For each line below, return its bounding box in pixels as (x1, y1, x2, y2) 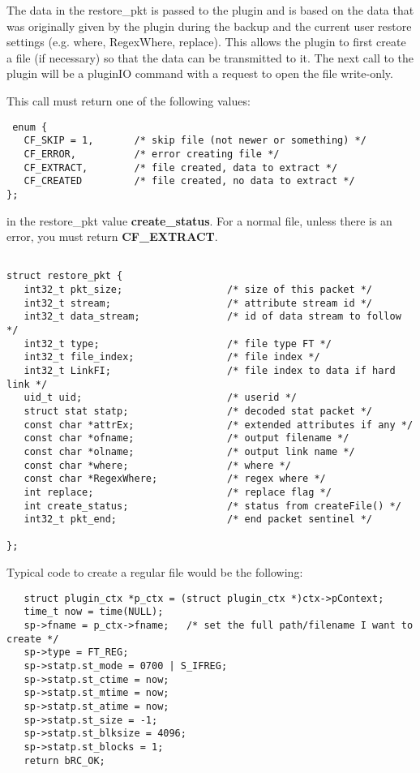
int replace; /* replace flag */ (24, 486, 332, 498)
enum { (12, 121, 48, 133)
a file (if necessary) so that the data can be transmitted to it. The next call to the (6, 49, 414, 66)
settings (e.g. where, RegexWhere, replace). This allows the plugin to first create (6, 33, 406, 50)
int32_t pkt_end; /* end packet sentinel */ (24, 513, 373, 526)
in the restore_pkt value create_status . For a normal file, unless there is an (6, 212, 392, 229)
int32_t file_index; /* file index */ (24, 351, 320, 363)
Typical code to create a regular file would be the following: (6, 564, 303, 581)
